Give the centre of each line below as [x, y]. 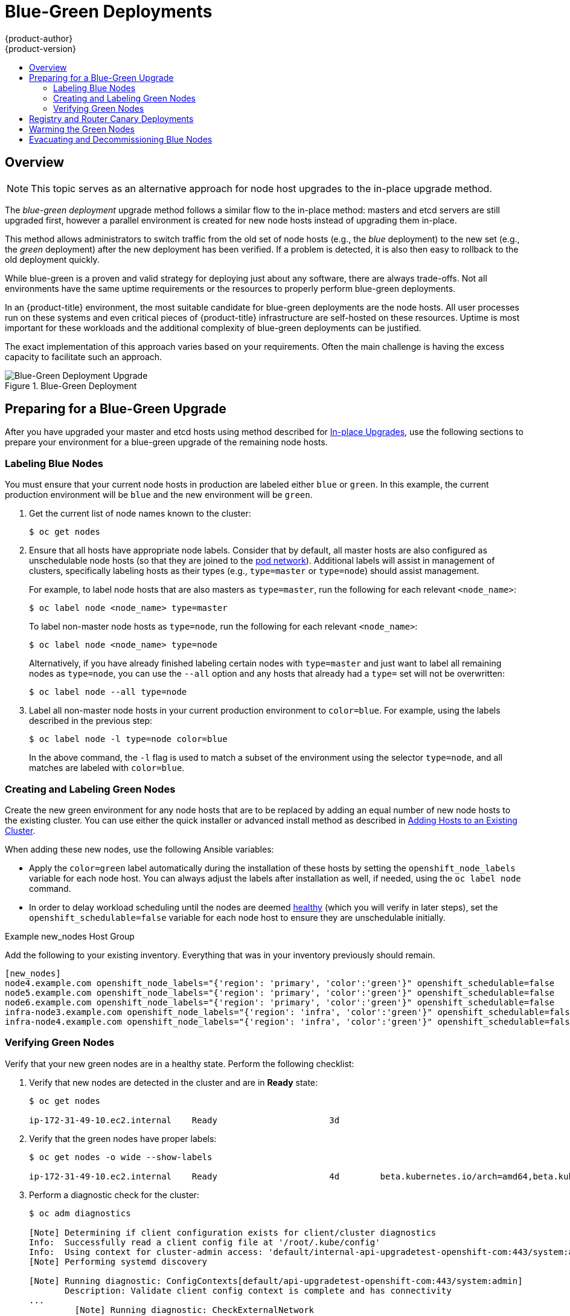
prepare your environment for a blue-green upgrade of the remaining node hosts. [166, 442]
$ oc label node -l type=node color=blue [128, 739]
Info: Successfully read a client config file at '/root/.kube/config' [205, 1242]
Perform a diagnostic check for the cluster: [114, 1195]
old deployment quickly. [52, 259]
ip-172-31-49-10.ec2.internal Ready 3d [184, 1120]
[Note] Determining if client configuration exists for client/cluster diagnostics [233, 1232]
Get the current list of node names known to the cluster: [140, 514]
